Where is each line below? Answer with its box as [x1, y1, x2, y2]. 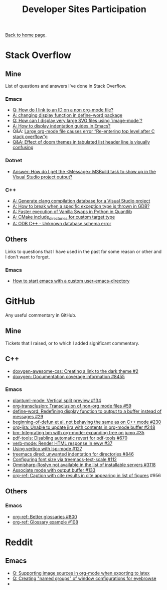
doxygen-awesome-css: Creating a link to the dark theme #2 [12, 368, 139, 374]
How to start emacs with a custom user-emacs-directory [12, 278, 130, 284]
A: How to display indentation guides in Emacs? [12, 123, 111, 129]
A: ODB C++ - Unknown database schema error [12, 220, 112, 226]
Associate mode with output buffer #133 [12, 467, 96, 473]
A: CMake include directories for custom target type [12, 214, 115, 221]
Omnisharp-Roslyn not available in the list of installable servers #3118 [12, 462, 156, 468]
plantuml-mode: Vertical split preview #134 [12, 397, 101, 404]
